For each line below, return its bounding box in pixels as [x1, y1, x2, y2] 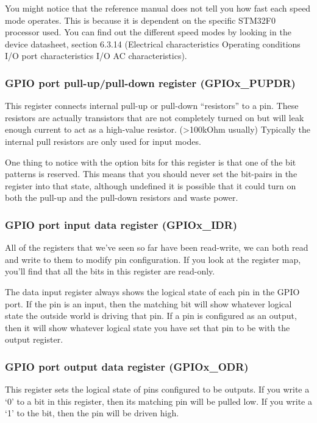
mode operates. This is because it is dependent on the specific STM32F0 [5, 13, 276, 26]
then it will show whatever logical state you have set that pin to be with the [5, 321, 290, 334]
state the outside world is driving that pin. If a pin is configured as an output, [5, 309, 297, 322]
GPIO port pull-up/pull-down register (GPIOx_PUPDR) [5, 75, 296, 90]
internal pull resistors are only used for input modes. [5, 135, 201, 147]
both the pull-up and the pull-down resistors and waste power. [5, 191, 238, 204]
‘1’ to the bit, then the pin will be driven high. [5, 407, 179, 419]
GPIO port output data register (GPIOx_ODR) [5, 358, 249, 374]
